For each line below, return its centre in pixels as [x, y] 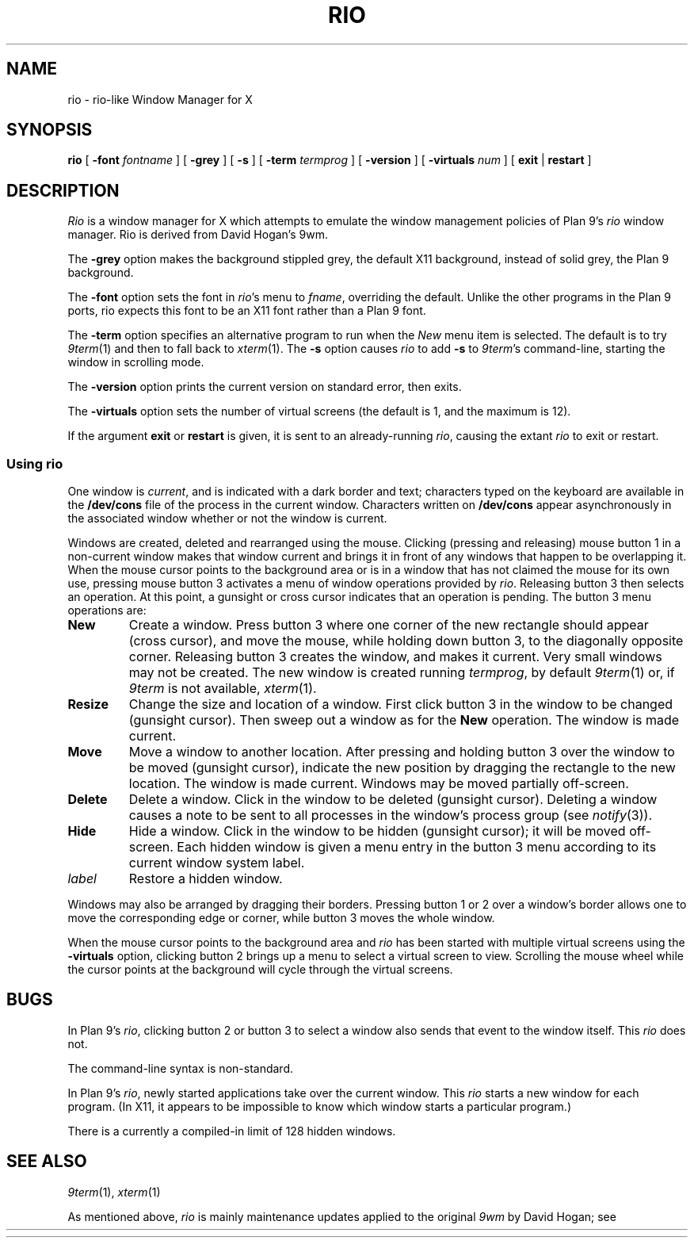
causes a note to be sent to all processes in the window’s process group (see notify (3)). [391, 815]
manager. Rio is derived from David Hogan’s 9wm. [198, 235]
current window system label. [217, 863]
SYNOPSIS [50, 130]
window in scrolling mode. [136, 362]
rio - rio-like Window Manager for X [160, 99]
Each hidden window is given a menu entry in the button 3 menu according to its [417, 847]
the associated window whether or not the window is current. [227, 519]
